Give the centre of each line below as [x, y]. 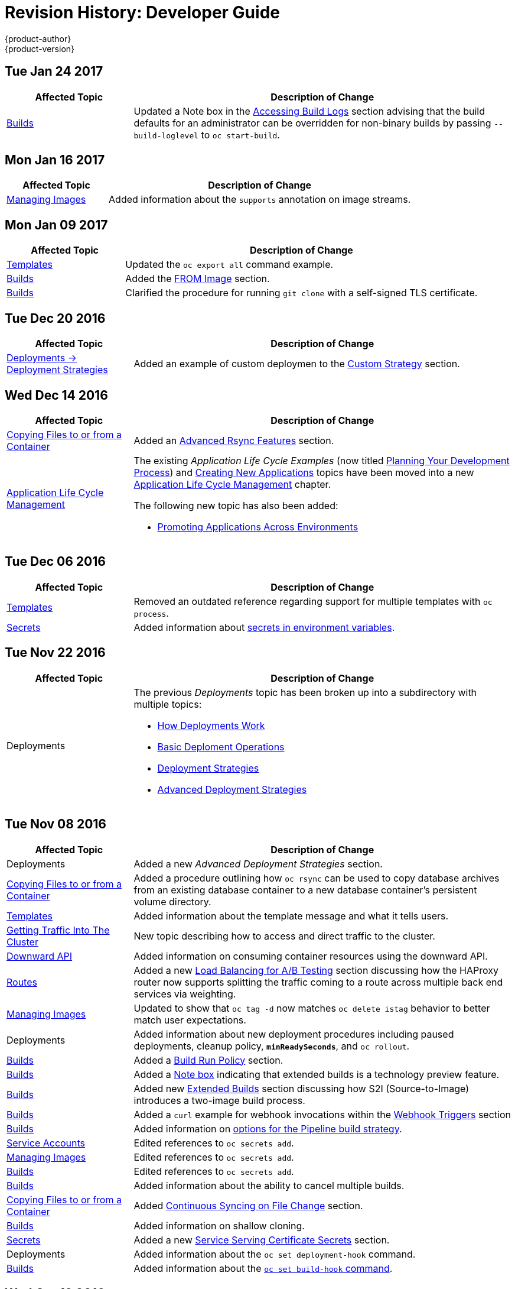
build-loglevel [166, 135]
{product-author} [38, 38]
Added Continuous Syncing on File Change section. [248, 1205]
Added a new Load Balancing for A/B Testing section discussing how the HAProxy [316, 970]
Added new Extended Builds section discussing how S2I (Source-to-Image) [301, 1088]
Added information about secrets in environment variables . [264, 627]
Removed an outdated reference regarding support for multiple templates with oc [313, 601]
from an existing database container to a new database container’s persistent [305, 890]
